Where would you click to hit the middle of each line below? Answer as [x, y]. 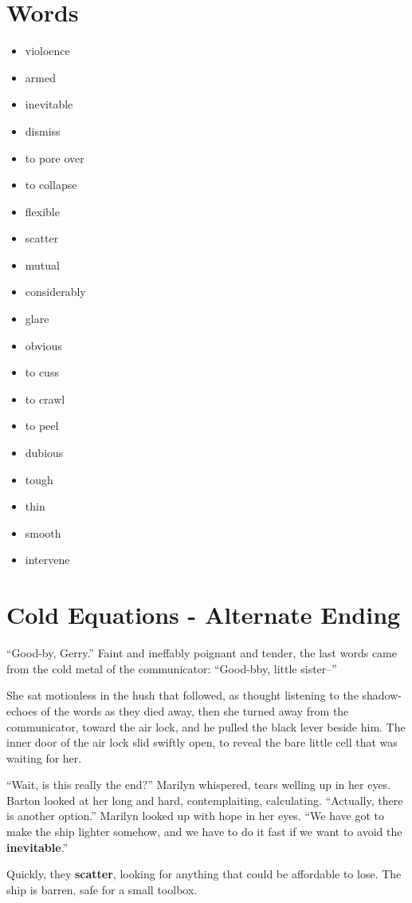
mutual [42, 264]
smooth [43, 532]
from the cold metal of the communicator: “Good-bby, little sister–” [172, 668]
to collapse [51, 185]
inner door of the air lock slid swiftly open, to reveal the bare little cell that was [202, 742]
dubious [44, 453]
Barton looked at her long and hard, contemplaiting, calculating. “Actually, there [205, 800]
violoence [47, 51]
